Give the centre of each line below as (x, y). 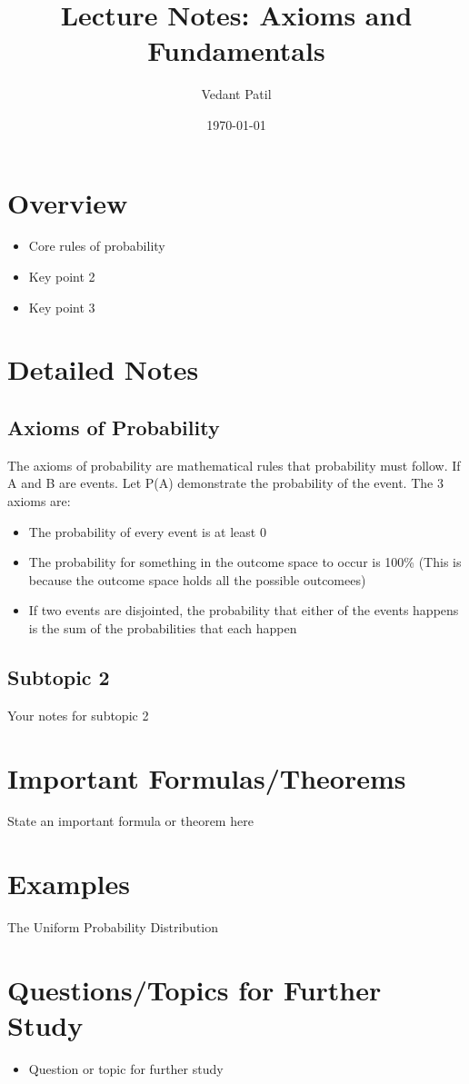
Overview (68, 202)
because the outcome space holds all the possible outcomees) (197, 579)
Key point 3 (62, 307)
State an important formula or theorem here (130, 821)
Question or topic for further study (126, 1069)
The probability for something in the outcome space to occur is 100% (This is (245, 562)
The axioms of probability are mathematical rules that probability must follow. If (234, 465)
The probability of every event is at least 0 (147, 531)
